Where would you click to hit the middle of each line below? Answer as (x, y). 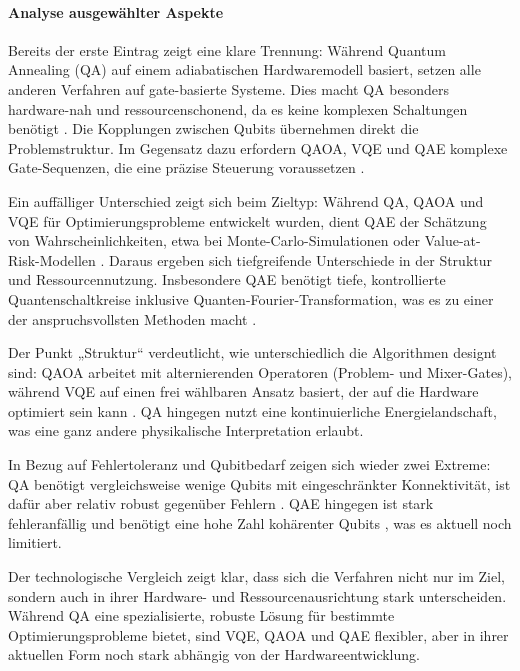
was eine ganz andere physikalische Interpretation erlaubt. (186, 430)
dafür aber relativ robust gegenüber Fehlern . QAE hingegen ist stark (221, 503)
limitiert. (35, 542)
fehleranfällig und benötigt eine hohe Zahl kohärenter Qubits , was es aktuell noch (260, 522)
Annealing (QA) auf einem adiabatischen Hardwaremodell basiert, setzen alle (244, 69)
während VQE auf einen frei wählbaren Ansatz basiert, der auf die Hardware (243, 391)
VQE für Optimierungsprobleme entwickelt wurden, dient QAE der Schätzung (247, 220)
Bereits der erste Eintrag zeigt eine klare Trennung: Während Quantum (227, 49)
